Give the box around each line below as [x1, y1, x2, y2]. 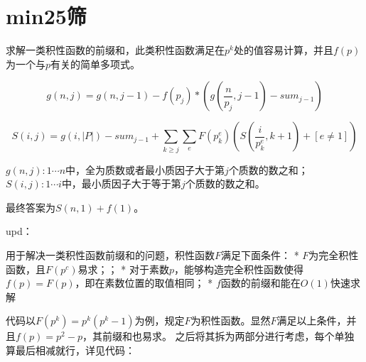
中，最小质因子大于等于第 [61, 176, 181, 191]
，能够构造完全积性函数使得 [173, 261, 303, 276]
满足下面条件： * [221, 248, 299, 263]
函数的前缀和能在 [220, 275, 301, 290]
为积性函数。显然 [190, 313, 271, 328]
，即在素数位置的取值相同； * [75, 275, 213, 290]
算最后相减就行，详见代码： [6, 342, 135, 357]
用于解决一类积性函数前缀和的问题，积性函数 [6, 248, 215, 263]
